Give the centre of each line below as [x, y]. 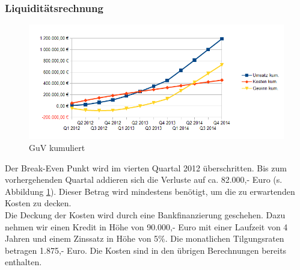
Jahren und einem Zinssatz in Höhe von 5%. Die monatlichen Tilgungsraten [145, 238]
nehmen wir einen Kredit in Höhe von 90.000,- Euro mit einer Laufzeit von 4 [146, 226]
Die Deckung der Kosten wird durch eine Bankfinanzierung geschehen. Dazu [145, 214]
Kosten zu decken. [38, 203]
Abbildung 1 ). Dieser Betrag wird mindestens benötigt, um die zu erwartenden [150, 191]
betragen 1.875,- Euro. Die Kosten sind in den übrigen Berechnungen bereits [146, 250]
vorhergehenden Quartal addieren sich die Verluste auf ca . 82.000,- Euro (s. [144, 179]
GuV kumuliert [57, 147]
